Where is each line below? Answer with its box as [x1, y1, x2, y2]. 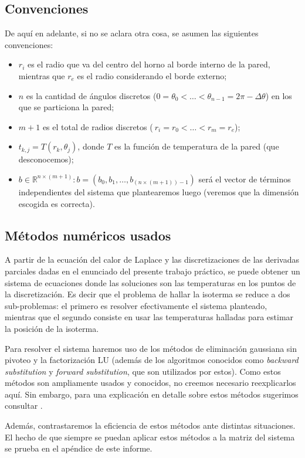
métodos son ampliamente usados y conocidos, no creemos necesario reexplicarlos [5, 376, 296, 389]
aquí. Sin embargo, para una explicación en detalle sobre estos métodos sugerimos [5, 388, 299, 400]
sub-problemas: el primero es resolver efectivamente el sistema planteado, [5, 299, 267, 311]
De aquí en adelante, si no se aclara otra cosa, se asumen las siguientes [5, 27, 259, 39]
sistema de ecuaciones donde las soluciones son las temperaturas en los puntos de [5, 276, 296, 289]
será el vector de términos [198, 172, 291, 185]
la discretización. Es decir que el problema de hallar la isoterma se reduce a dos [5, 288, 290, 300]
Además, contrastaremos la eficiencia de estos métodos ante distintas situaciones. [5, 419, 296, 432]
